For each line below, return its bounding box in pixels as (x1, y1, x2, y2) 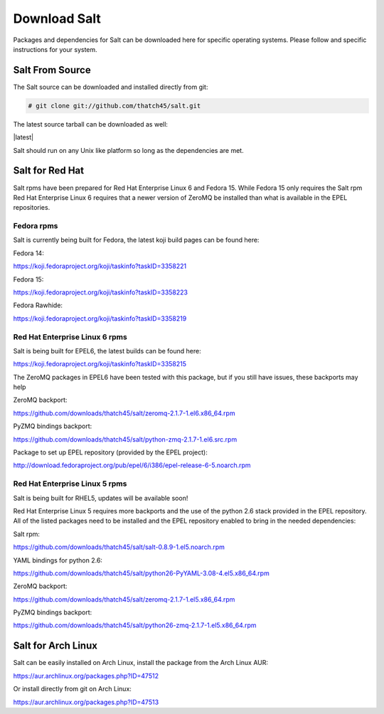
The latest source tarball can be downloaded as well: (13, 119, 169, 128)
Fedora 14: (13, 249, 44, 257)
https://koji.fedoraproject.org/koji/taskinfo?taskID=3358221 (13, 262, 187, 270)
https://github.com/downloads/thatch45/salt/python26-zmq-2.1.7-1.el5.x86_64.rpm (13, 621, 257, 629)
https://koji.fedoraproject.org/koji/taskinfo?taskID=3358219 (13, 314, 187, 323)
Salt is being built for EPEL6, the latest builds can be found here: (13, 346, 202, 355)
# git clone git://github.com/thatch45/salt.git (28, 102, 201, 110)
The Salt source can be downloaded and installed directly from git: (13, 82, 208, 91)
